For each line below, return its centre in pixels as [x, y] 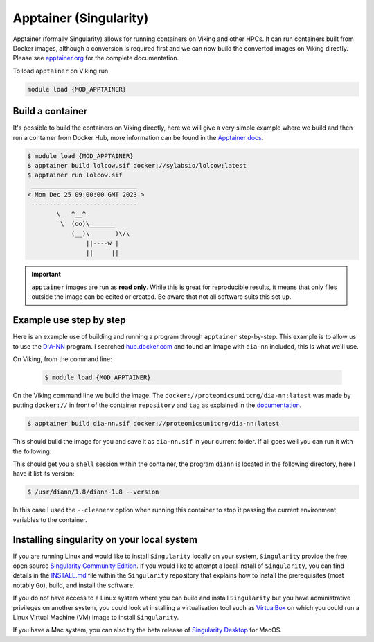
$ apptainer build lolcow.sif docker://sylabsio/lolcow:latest [137, 165]
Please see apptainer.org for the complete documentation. [96, 58]
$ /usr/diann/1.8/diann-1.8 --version [93, 492]
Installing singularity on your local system [105, 540]
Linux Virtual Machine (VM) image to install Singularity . [96, 618]
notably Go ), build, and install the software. [74, 585]
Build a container [50, 111]
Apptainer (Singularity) [81, 18]
